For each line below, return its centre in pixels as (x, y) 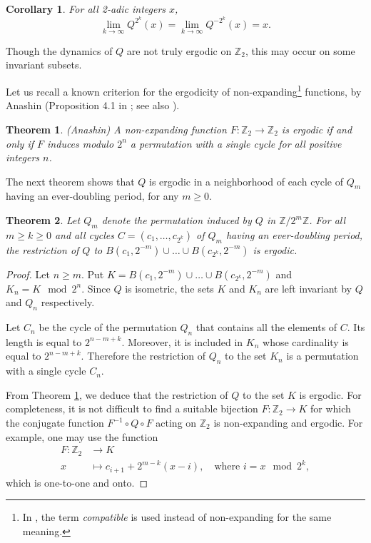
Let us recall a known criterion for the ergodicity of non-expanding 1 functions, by (184, 90)
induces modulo (81, 143)
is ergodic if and (317, 129)
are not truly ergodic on (179, 50)
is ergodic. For (330, 394)
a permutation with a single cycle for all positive (236, 143)
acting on (176, 423)
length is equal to (44, 341)
